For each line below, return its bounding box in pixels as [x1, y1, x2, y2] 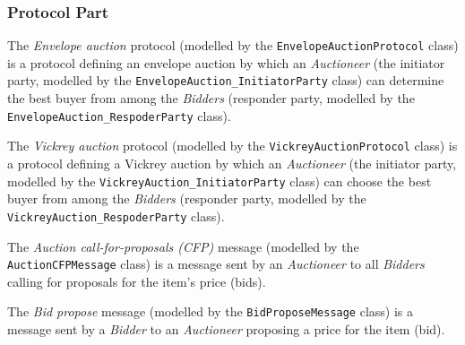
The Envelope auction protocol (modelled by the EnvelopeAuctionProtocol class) [7, 36, 459, 55]
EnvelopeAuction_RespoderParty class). [7, 106, 231, 125]
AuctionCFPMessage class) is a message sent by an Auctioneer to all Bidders [7, 254, 425, 273]
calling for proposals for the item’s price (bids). [7, 272, 266, 290]
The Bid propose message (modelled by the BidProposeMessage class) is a [7, 302, 414, 321]
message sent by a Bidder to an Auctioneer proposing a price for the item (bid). [7, 320, 445, 339]
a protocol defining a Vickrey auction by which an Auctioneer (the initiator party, [7, 154, 457, 173]
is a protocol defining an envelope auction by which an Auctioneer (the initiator [7, 53, 445, 72]
